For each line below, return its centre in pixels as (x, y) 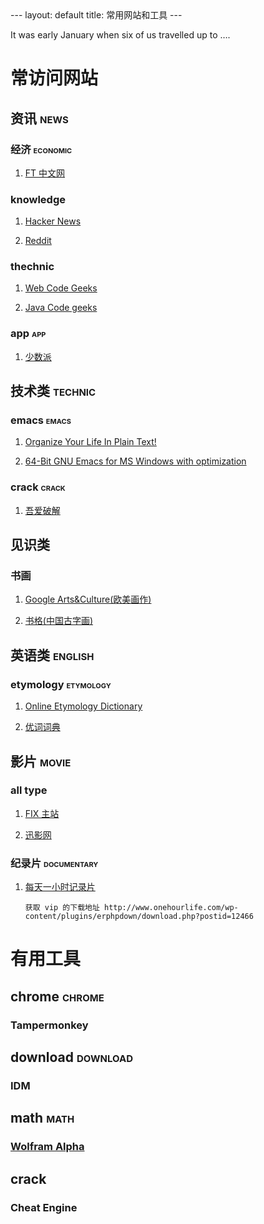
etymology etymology (61, 684)
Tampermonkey (49, 1025)
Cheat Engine (44, 1207)
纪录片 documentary (54, 863)
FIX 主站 (42, 813)
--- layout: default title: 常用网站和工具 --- (96, 15)
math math (42, 1118)
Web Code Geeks (61, 288)
